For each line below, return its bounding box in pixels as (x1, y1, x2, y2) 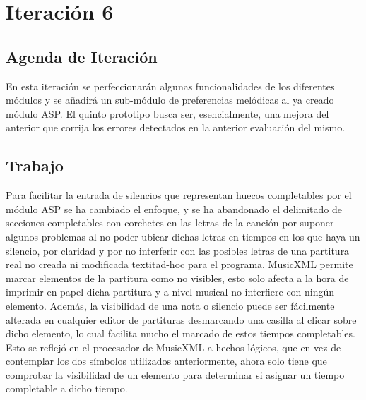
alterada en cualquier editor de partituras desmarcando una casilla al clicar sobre (6, 312, 357, 327)
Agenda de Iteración (6, 45, 158, 67)
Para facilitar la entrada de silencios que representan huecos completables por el (6, 188, 352, 202)
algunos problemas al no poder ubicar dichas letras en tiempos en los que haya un (6, 229, 360, 243)
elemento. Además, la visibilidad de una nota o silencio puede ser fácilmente (6, 298, 335, 313)
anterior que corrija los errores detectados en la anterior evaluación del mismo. (6, 120, 346, 135)
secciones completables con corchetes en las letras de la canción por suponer (6, 215, 334, 230)
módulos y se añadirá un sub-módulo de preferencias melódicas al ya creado (6, 92, 334, 107)
